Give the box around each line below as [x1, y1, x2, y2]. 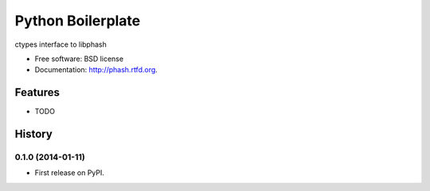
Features [14, 86, 60, 99]
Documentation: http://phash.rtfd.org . [34, 65, 158, 74]
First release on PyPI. [34, 168, 105, 178]
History [14, 128, 53, 141]
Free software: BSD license [34, 54, 123, 63]
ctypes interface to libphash [14, 40, 107, 49]
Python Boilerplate [14, 12, 141, 29]
